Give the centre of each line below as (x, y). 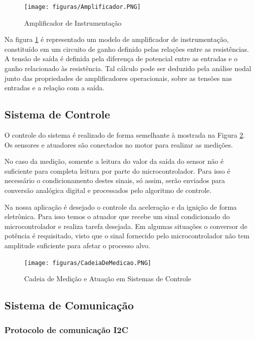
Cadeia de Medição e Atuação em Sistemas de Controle (108, 279)
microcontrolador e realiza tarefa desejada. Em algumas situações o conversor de (126, 226)
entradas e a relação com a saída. (55, 88)
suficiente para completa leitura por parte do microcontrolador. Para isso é (117, 170)
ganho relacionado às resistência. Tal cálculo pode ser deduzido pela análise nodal (128, 68)
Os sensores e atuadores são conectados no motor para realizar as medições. (119, 144)
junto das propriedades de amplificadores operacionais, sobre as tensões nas (118, 78)
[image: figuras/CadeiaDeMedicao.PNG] (88, 263)
